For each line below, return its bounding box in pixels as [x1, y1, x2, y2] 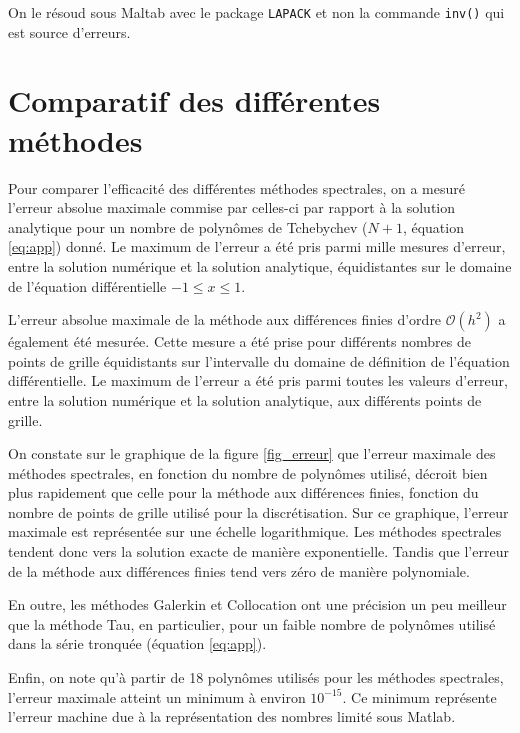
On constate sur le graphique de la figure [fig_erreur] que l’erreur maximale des [8, 443, 496, 464]
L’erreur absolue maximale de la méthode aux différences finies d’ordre [8, 309, 442, 330]
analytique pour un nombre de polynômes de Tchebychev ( [8, 216, 368, 237]
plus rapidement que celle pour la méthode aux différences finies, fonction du [8, 482, 479, 503]
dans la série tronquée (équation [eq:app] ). [8, 633, 267, 654]
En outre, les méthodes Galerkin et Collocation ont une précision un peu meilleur [8, 594, 507, 615]
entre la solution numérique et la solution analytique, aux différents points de [8, 389, 482, 410]
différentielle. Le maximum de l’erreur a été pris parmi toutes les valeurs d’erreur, [8, 370, 508, 391]
